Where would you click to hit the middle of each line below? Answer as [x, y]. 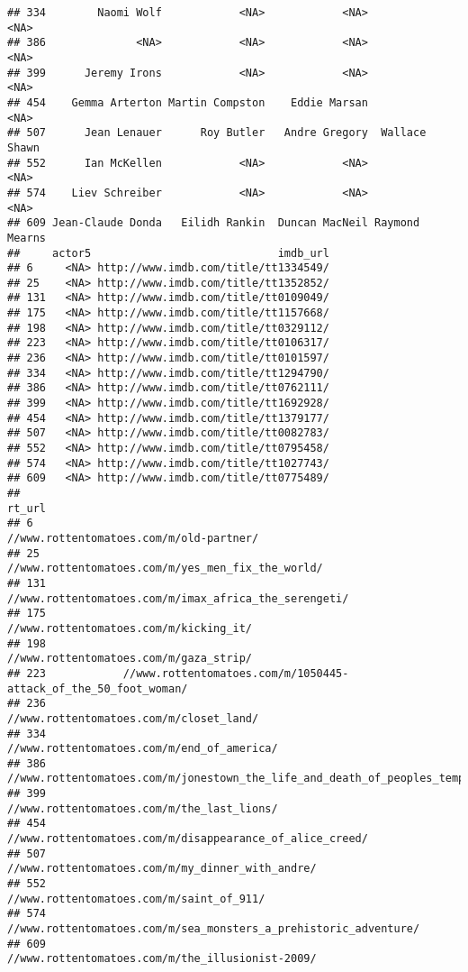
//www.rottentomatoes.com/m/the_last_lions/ [143, 808]
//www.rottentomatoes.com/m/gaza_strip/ [130, 659]
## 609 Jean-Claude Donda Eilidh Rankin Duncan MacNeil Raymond [214, 223]
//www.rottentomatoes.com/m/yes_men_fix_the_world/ [165, 569]
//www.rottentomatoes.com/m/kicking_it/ [130, 628]
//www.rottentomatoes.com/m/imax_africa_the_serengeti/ [178, 598]
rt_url [27, 508]
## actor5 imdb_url [168, 253]
